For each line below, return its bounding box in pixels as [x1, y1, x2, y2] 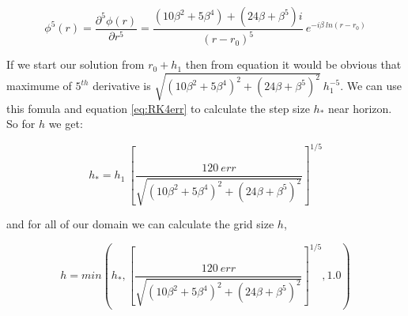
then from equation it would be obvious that [185, 56, 402, 73]
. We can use [340, 77, 402, 94]
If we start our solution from [6, 56, 145, 73]
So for [6, 115, 36, 132]
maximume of [6, 77, 72, 94]
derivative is [93, 77, 151, 94]
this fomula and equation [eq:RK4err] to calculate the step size [6, 100, 310, 116]
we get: [48, 115, 83, 132]
